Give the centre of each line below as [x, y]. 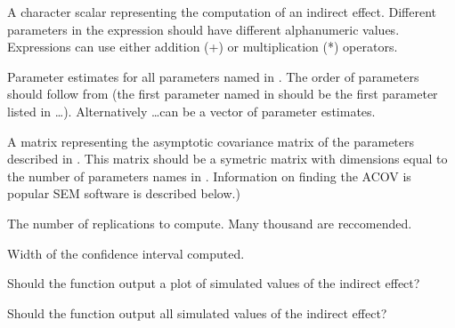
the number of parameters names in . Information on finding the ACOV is [209, 176]
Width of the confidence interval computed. [126, 253]
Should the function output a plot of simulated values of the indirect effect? [214, 283]
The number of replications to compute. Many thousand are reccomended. [210, 223]
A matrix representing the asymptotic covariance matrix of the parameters [211, 141]
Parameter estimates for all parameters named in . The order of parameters [213, 76]
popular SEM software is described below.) [124, 193]
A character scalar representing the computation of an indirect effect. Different [222, 12]
